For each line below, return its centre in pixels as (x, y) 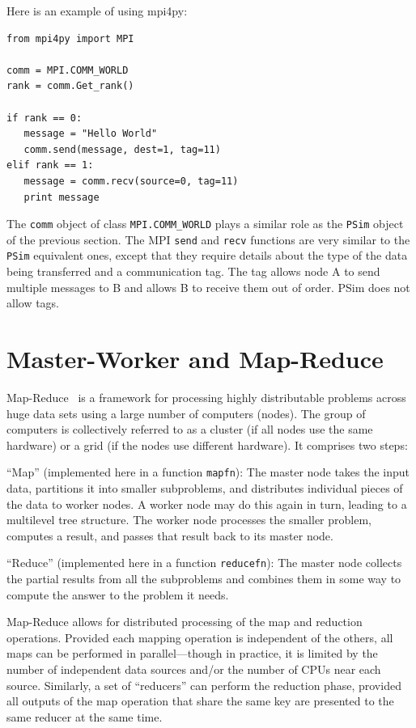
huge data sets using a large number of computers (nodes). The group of (186, 413)
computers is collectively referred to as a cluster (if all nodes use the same (190, 429)
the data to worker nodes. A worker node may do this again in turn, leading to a (207, 504)
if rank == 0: (45, 118)
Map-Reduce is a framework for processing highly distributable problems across (206, 397)
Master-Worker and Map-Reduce (195, 359)
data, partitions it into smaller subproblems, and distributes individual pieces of (205, 488)
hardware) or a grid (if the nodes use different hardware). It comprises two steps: (207, 444)
